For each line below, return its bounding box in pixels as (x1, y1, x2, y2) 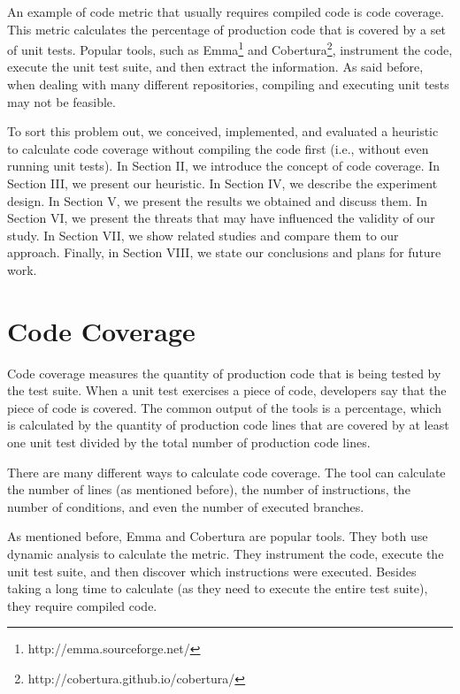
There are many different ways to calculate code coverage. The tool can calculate (7, 462, 446, 481)
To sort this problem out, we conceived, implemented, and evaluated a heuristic (7, 122, 439, 141)
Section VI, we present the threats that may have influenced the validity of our (7, 209, 435, 227)
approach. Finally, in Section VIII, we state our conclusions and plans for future (7, 243, 441, 262)
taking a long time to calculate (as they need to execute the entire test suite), (7, 579, 428, 598)
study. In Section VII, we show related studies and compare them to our (7, 225, 399, 244)
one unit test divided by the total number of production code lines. (7, 433, 371, 452)
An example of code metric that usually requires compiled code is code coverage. (7, 3, 444, 20)
